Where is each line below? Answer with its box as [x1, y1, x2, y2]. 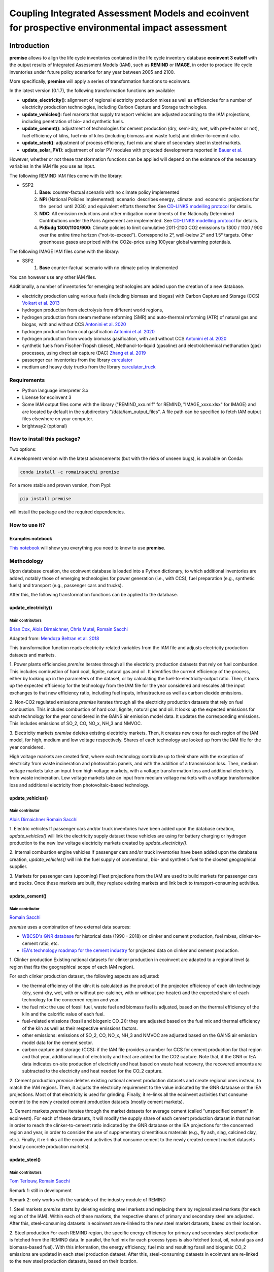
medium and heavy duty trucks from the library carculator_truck [22, 364, 156, 370]
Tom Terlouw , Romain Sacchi [9, 1178, 71, 1184]
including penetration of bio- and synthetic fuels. [22, 118, 124, 124]
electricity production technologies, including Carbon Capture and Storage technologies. [22, 104, 208, 110]
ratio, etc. [39, 940, 59, 946]
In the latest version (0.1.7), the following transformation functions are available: [9, 88, 176, 94]
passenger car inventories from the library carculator [22, 357, 133, 363]
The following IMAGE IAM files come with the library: [9, 248, 120, 254]
